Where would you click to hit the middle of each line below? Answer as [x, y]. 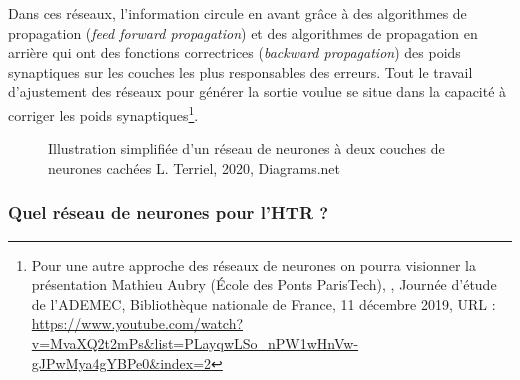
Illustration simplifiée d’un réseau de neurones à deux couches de [246, 148]
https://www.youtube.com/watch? [137, 323]
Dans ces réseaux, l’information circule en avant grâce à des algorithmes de [237, 13]
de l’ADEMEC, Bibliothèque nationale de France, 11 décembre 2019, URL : [263, 303]
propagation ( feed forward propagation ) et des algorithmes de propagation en [243, 32]
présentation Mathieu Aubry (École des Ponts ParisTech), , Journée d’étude [264, 284]
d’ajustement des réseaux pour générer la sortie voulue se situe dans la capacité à [257, 91]
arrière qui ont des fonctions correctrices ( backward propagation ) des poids [234, 52]
